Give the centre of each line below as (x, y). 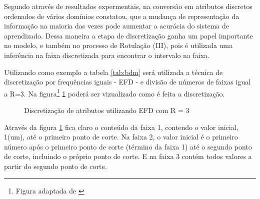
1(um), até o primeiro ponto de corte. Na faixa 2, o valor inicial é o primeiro (121, 137)
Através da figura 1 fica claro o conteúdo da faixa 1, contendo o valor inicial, (121, 127)
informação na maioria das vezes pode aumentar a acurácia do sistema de (116, 26)
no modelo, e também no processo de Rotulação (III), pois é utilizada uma (118, 45)
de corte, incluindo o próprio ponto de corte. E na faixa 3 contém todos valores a (128, 156)
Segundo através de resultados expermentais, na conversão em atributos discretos (128, 6)
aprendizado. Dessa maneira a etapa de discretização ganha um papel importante (128, 35)
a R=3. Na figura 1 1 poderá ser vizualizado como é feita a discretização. (114, 92)
